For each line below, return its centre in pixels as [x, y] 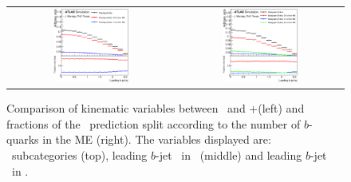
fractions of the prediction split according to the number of [154, 123]
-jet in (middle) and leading [229, 154]
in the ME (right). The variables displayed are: [157, 139]
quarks [23, 139]
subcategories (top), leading [79, 154]
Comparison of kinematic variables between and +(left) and [156, 108]
